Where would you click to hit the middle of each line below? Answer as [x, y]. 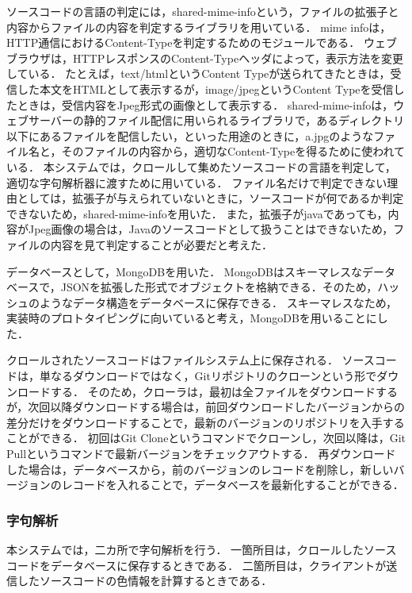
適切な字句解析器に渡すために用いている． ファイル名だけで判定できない [197, 182]
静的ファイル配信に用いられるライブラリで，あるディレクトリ [244, 120]
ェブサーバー [40, 120]
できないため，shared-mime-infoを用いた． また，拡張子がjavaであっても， [197, 213]
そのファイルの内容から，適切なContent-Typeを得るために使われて [233, 151]
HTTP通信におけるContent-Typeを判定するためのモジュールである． [183, 42]
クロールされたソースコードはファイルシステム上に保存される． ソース [191, 360]
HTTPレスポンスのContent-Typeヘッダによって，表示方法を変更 [238, 58]
